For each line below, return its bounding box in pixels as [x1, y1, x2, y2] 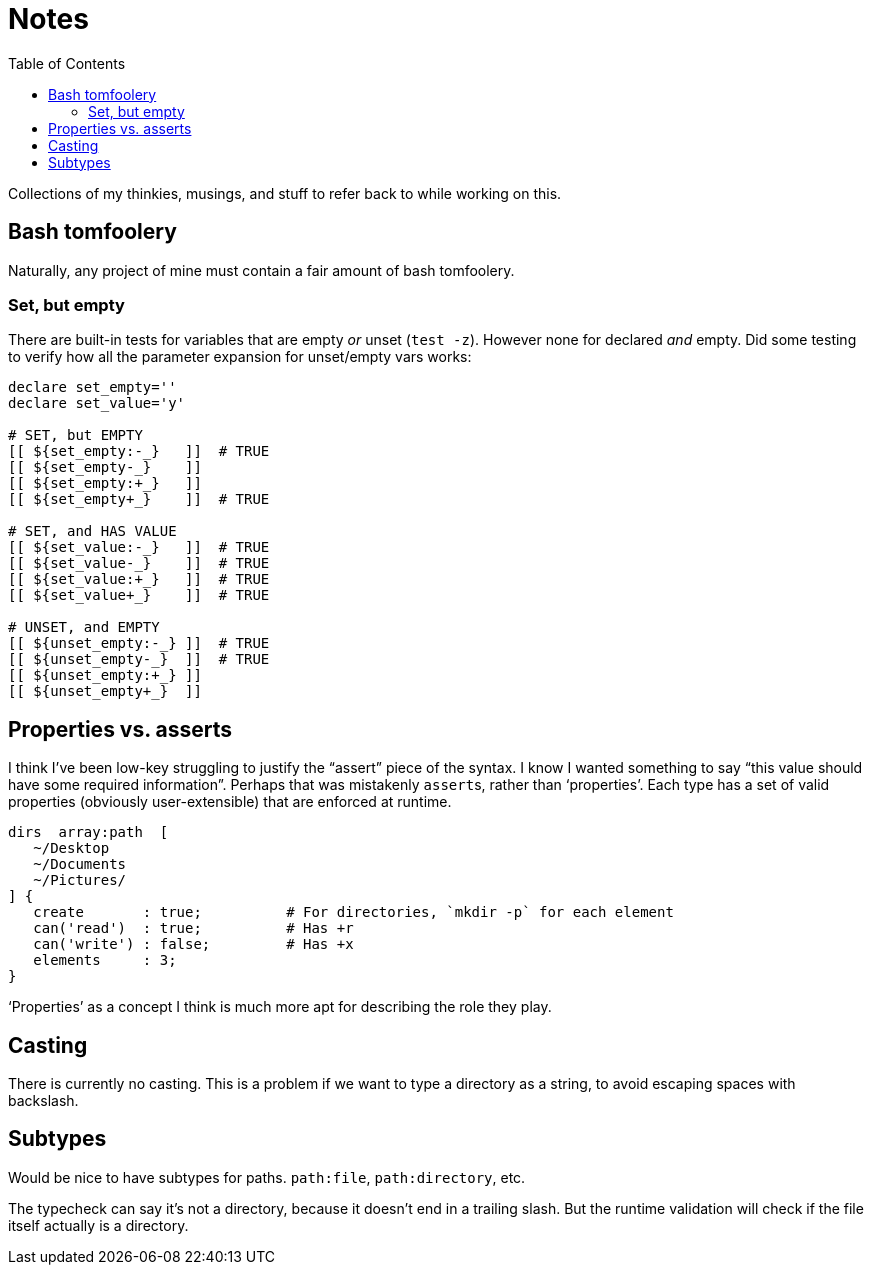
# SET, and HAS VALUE [8, 523, 177, 540]
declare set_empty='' [8, 379, 177, 396]
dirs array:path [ [8, 824, 169, 841]
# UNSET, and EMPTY [8, 619, 160, 636]
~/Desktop [33, 840, 110, 857]
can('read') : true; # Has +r [33, 920, 354, 937]
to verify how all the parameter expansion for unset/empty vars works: [8, 348, 472, 366]
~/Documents [33, 856, 127, 873]
